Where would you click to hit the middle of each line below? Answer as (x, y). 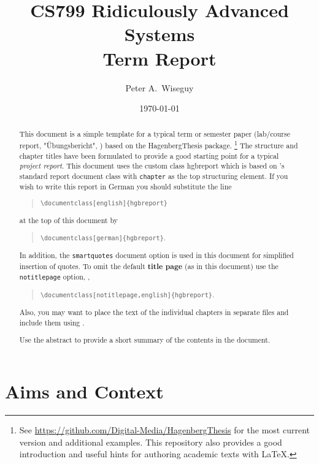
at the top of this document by (69, 220)
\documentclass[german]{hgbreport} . (103, 238)
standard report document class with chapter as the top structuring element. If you (154, 176)
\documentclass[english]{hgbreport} (104, 203)
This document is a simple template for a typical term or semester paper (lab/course (155, 134)
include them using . (52, 322)
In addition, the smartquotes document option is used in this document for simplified (156, 255)
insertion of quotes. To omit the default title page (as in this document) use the (149, 266)
